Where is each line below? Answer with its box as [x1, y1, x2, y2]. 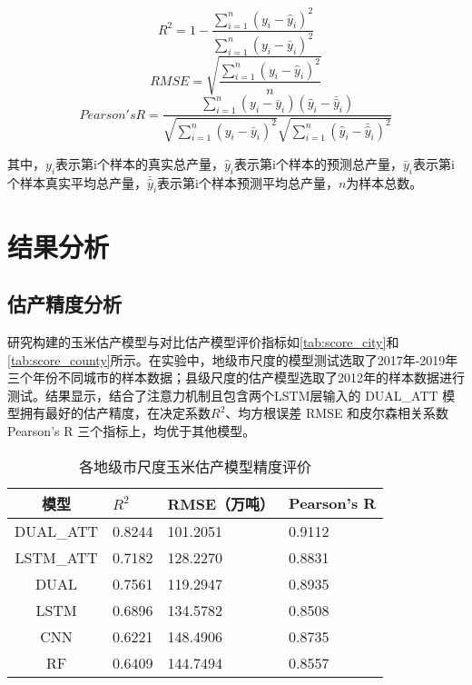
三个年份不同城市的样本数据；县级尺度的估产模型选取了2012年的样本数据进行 [7, 368, 465, 387]
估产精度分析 [7, 290, 122, 318]
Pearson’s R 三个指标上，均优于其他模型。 [7, 421, 256, 440]
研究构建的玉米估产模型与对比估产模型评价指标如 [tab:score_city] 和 [7, 333, 399, 352]
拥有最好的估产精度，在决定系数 [19, 403, 211, 422]
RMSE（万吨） [167, 492, 275, 514]
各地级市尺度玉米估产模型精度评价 [79, 455, 312, 477]
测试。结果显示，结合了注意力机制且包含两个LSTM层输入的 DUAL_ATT [7, 385, 438, 404]
